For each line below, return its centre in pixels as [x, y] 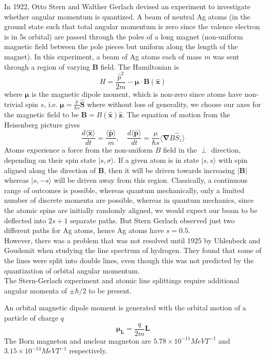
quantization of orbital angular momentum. [72, 270]
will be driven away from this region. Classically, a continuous [151, 180]
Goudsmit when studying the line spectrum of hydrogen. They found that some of [133, 250]
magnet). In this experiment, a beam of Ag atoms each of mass [103, 56]
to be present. [110, 290]
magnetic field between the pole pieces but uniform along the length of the [121, 46]
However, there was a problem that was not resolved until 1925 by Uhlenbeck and [132, 240]
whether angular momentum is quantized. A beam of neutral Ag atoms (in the [127, 16]
